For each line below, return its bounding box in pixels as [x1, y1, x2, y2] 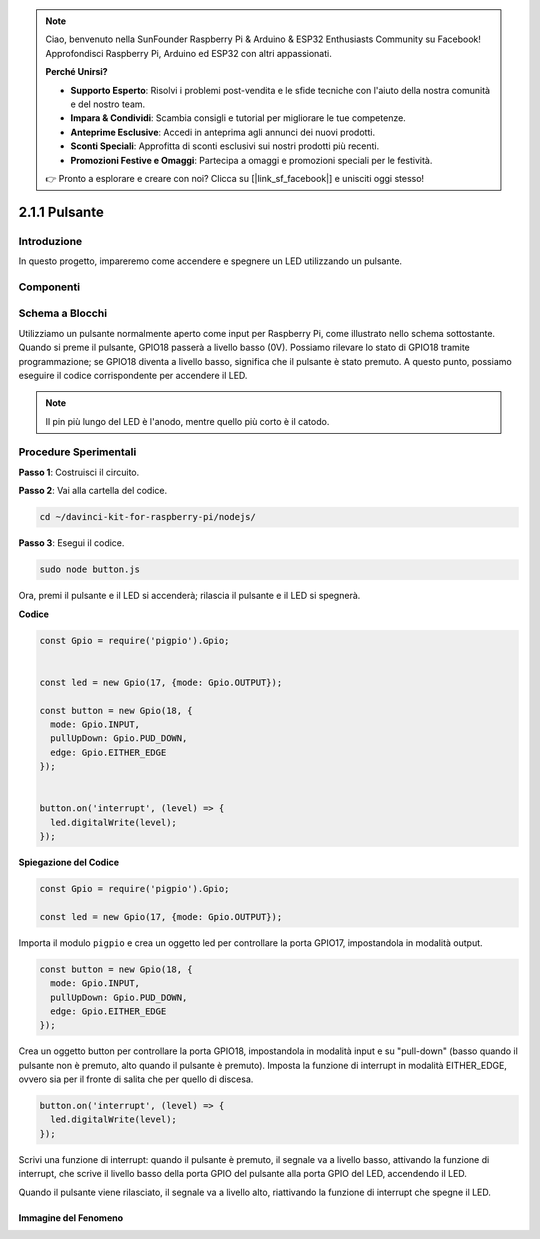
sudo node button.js [39, 564, 140, 575]
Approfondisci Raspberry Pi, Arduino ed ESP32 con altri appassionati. [45, 47, 332, 59]
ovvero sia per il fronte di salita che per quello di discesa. [18, 1073, 254, 1085]
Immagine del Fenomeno [18, 1211, 124, 1224]
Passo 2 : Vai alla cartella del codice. [18, 485, 168, 497]
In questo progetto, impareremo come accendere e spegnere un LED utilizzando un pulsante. [18, 255, 403, 267]
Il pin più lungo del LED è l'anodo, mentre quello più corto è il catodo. [45, 415, 330, 427]
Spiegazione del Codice [18, 856, 120, 869]
